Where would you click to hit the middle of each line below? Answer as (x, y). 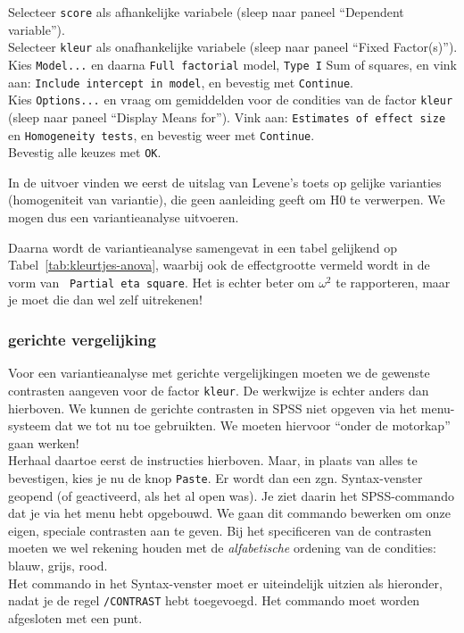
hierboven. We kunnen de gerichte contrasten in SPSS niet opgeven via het (213, 408)
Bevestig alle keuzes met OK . (85, 152)
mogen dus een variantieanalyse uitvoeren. (124, 217)
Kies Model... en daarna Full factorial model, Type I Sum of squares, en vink (232, 64)
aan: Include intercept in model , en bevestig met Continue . (181, 82)
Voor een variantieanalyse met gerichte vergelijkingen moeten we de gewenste (219, 373)
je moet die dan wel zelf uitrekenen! (105, 300)
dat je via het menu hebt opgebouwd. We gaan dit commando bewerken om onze (229, 513)
